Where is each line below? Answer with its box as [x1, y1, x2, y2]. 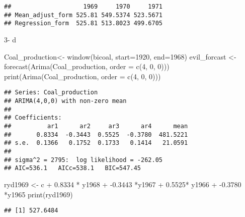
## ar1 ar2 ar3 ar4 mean [4, 122, 188, 130]
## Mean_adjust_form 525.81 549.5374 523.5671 [4, 11, 162, 19]
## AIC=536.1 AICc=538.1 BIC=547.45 [4, 165, 141, 172]
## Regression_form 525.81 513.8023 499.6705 [4, 20, 162, 27]
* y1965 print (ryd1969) [4, 189, 73, 199]
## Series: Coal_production [4, 89, 98, 96]
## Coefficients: [4, 114, 62, 122]
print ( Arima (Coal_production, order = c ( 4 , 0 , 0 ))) [4, 71, 161, 81]
